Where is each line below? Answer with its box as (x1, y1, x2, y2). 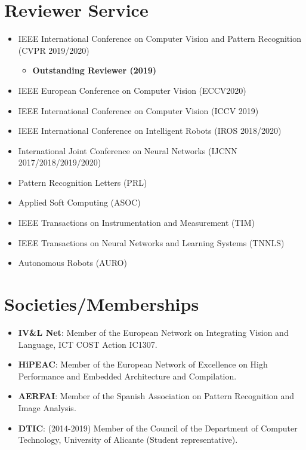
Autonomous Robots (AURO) (18, 256, 127, 269)
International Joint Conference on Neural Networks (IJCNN (18, 144, 237, 157)
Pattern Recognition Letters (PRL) (18, 176, 147, 188)
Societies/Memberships (4, 292, 199, 316)
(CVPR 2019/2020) (18, 44, 89, 56)
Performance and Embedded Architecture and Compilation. (18, 369, 237, 382)
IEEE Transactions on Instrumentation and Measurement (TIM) (18, 216, 255, 229)
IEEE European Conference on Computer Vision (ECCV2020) (18, 84, 246, 96)
